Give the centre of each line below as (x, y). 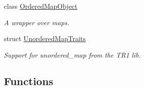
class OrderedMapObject (41, 6)
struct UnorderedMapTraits (45, 38)
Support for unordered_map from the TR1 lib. (72, 54)
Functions (29, 81)
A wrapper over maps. (37, 22)
